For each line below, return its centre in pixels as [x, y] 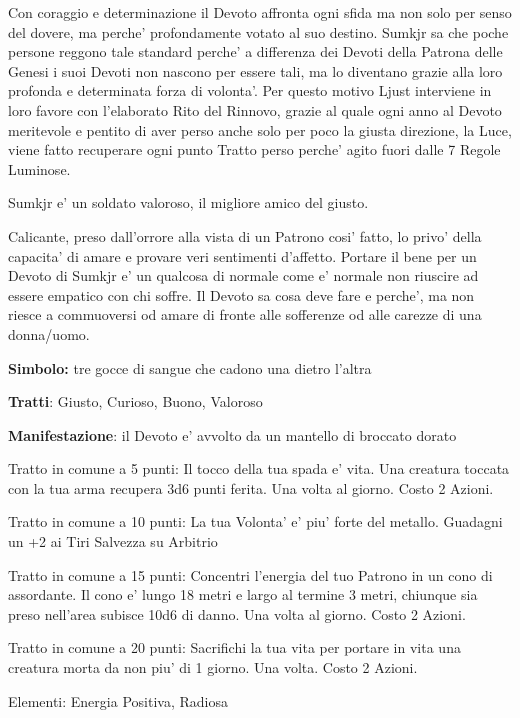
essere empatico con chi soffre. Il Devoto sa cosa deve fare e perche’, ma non [241, 294]
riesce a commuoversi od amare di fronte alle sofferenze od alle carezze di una [245, 314]
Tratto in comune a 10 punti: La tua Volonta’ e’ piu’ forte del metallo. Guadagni [255, 521]
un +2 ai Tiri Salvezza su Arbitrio [113, 541]
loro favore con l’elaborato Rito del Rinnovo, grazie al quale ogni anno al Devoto [255, 109]
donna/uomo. [49, 333]
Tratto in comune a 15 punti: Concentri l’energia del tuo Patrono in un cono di [250, 574]
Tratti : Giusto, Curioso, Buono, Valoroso [135, 401]
